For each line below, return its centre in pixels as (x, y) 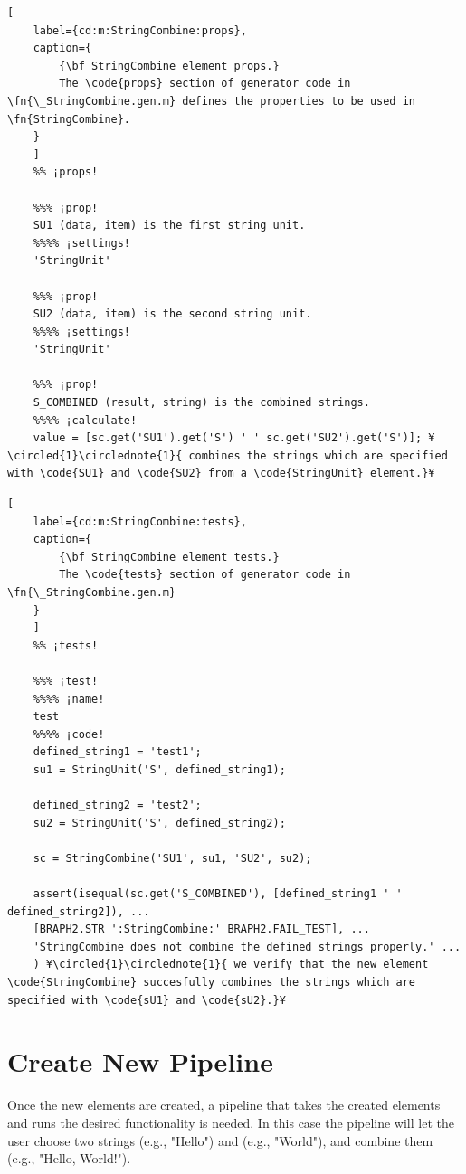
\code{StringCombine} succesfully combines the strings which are (212, 983)
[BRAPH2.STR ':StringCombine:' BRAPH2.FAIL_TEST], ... (201, 929)
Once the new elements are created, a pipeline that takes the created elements (224, 1105)
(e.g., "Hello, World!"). (69, 1158)
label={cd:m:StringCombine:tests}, (140, 521)
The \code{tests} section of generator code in (205, 575)
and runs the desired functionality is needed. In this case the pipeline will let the (231, 1122)
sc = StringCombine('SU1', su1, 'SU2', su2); (172, 858)
